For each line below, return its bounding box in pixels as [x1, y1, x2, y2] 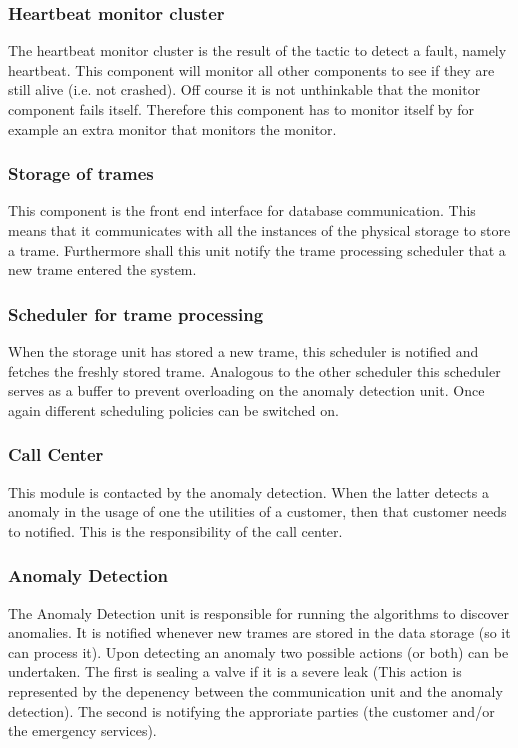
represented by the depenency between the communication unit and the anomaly [8, 680, 503, 701]
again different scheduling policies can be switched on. [8, 399, 339, 420]
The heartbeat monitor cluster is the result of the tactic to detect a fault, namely [8, 40, 507, 61]
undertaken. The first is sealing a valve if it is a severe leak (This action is [8, 661, 462, 682]
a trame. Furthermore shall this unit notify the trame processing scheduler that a [8, 239, 506, 260]
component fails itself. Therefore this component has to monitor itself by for [8, 99, 475, 119]
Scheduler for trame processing [8, 301, 264, 326]
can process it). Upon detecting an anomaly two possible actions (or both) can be [8, 641, 509, 662]
